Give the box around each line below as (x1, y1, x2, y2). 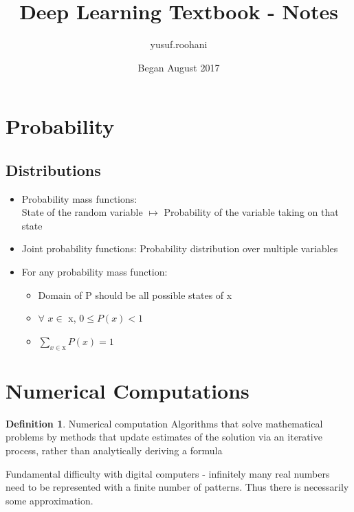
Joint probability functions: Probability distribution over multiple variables (21, 241, 338, 256)
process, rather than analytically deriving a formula (5, 443, 223, 457)
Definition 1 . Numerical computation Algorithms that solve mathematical (5, 416, 323, 430)
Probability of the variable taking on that (164, 205, 339, 219)
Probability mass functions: (21, 191, 137, 205)
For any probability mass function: (21, 265, 168, 279)
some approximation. (5, 493, 93, 507)
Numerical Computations (5, 376, 250, 404)
